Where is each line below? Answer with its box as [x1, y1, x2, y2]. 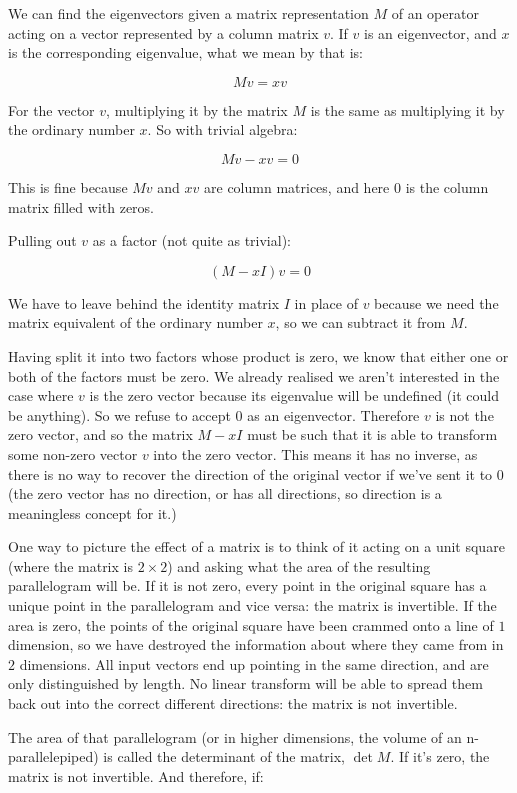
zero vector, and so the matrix [8, 424, 193, 445]
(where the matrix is [8, 555, 133, 576]
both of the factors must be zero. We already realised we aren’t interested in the [8, 365, 500, 386]
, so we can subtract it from [275, 312, 446, 333]
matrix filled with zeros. [8, 196, 154, 217]
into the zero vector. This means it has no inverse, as [153, 443, 478, 464]
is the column [405, 176, 489, 197]
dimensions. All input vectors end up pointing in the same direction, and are [19, 653, 489, 674]
